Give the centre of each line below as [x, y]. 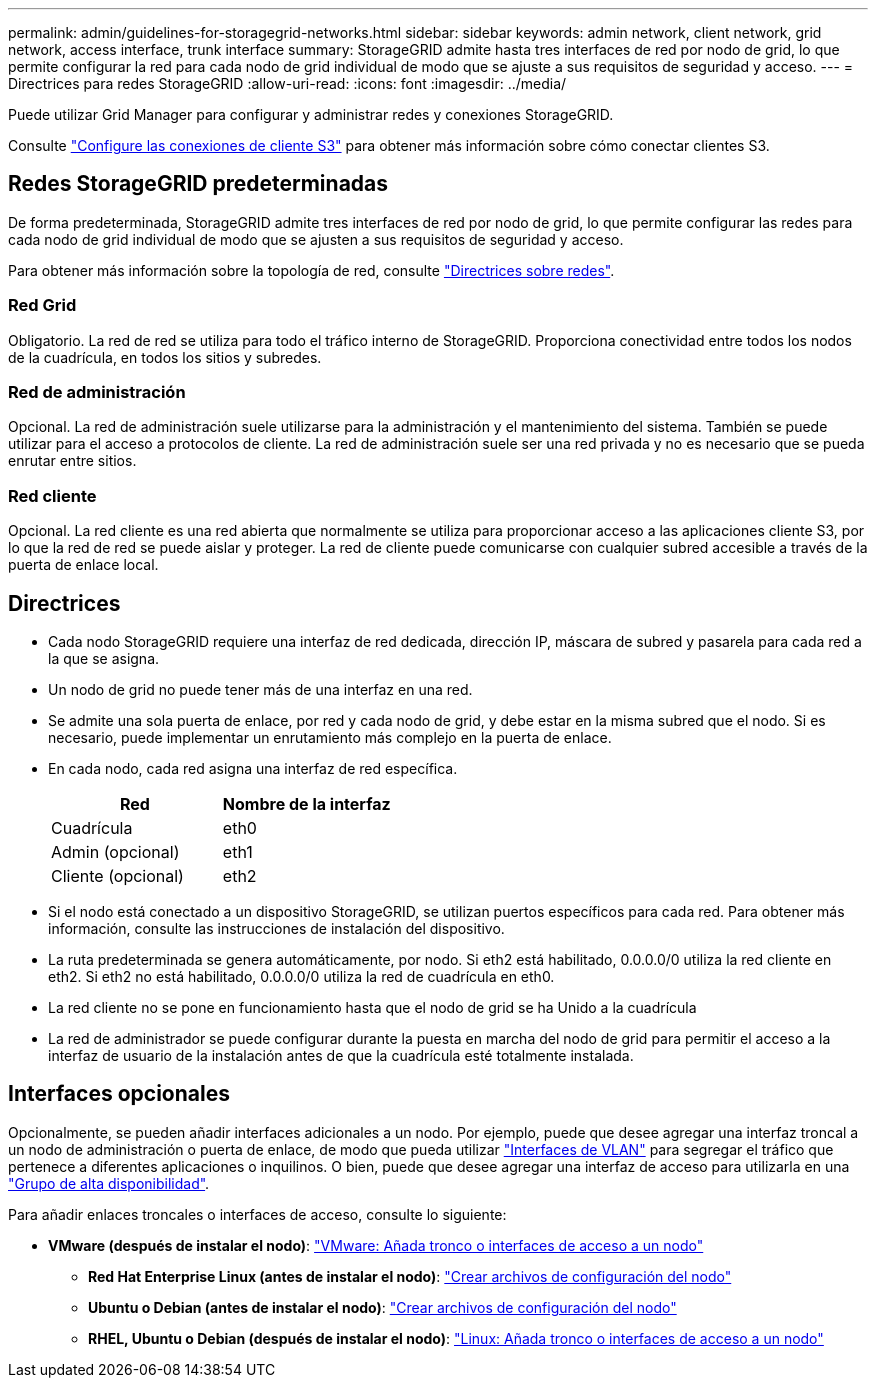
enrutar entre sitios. [72, 461]
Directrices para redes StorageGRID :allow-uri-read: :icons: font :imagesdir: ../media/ [287, 83]
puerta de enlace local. [83, 565]
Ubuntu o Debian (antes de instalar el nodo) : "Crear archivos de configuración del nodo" [382, 1307]
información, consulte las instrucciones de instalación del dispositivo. [276, 928]
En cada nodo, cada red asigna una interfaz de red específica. [253, 768]
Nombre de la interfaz [306, 803]
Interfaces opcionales [119, 1094]
